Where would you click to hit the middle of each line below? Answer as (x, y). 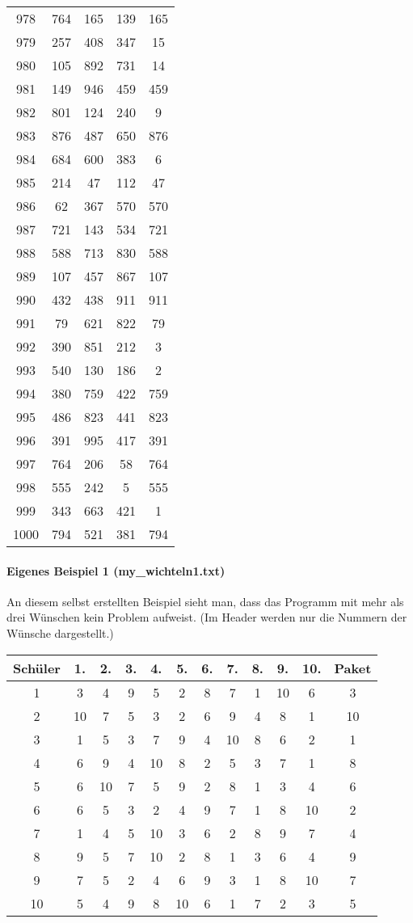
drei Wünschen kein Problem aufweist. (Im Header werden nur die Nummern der (207, 617)
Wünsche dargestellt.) (60, 632)
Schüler (37, 668)
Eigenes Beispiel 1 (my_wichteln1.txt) (116, 570)
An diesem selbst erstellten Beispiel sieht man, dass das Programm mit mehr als (205, 601)
